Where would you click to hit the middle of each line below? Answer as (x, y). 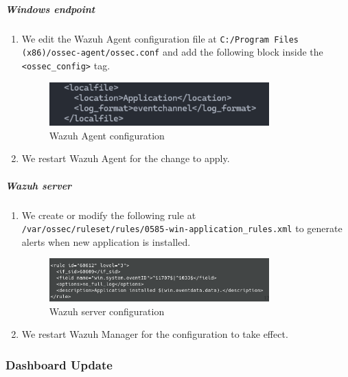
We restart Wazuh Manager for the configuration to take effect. (155, 334)
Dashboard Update (59, 364)
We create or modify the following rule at (109, 215)
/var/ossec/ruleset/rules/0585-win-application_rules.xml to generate (182, 228)
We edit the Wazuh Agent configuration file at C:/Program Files (160, 38)
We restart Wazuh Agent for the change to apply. (126, 158)
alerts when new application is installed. (106, 241)
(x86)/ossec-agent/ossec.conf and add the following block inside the (172, 52)
